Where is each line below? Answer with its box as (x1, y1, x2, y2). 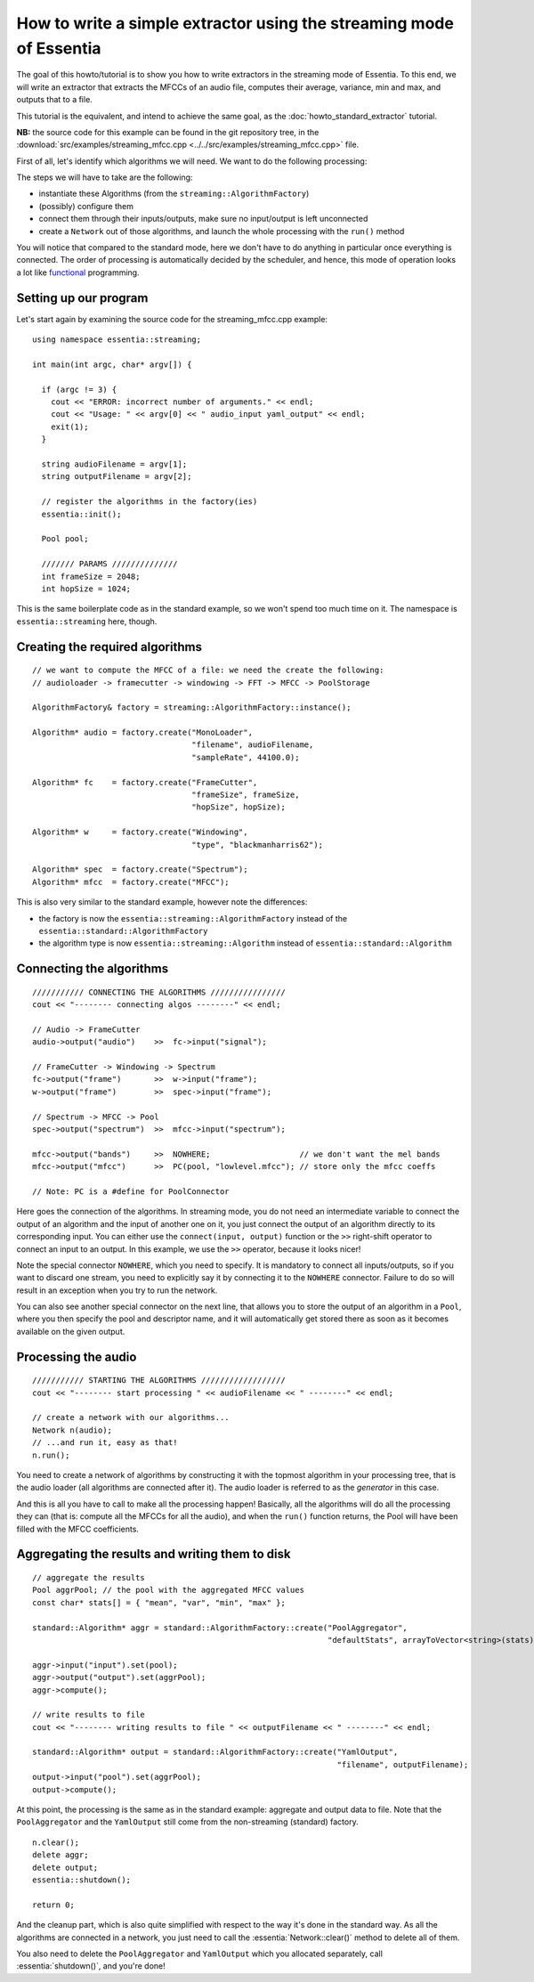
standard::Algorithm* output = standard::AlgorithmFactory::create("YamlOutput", (32, 1747, 399, 1758)
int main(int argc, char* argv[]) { (32, 359, 192, 370)
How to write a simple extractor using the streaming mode (16, 13, 454, 33)
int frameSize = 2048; (41, 571, 141, 581)
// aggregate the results (32, 1572, 146, 1582)
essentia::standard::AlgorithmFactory (38, 926, 208, 936)
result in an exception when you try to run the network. (16, 1285, 218, 1296)
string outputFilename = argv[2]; (41, 472, 192, 482)
